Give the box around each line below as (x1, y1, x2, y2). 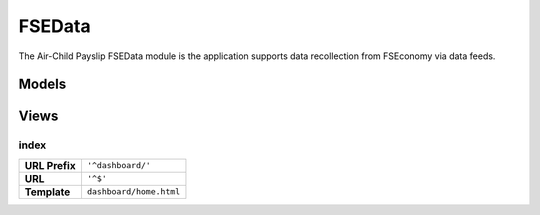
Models (18, 76, 67, 93)
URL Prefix (24, 158, 76, 172)
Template (24, 185, 71, 199)
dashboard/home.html (86, 186, 181, 197)
